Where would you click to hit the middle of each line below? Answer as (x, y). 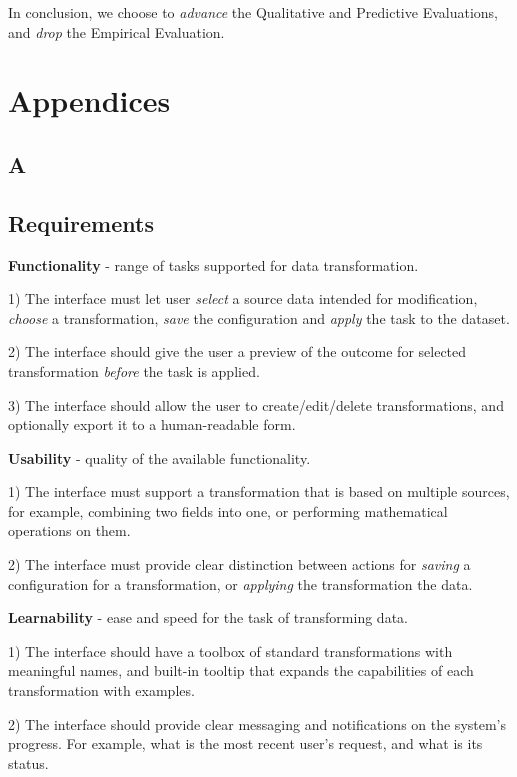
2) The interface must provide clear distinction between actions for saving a (239, 564)
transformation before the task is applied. (134, 370)
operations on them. (69, 530)
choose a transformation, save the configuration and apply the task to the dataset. (259, 317)
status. (28, 762)
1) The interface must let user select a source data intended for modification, (243, 298)
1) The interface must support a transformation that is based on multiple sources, (259, 491)
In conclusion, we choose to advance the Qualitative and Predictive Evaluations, (253, 12)
